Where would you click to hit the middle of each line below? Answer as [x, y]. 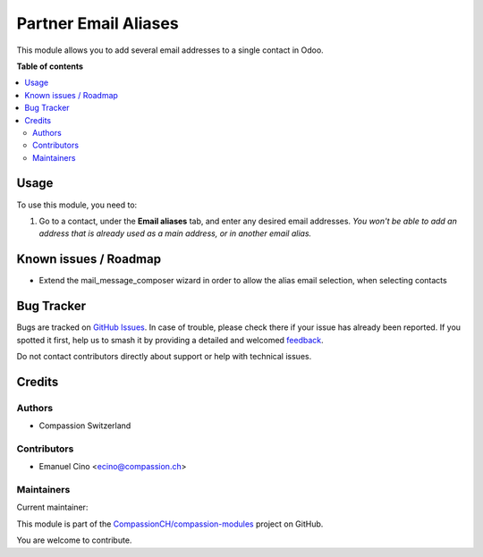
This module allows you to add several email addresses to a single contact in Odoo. [170, 50]
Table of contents [50, 66]
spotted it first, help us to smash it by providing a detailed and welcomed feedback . [170, 340]
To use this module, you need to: [77, 205]
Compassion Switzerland [85, 426]
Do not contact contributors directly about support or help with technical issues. [164, 356]
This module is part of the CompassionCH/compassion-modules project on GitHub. [170, 524]
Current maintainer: [52, 507]
